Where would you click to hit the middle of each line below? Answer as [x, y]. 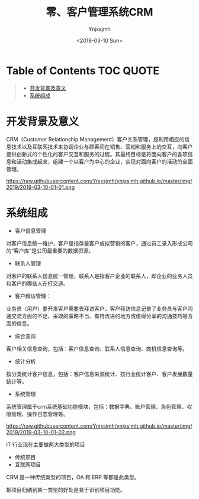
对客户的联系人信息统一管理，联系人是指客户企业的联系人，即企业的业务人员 [99, 276]
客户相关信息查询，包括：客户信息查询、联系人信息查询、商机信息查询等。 [97, 349]
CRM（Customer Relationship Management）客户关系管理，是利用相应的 [95, 139]
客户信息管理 [30, 230]
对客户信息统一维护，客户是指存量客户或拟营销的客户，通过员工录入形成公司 [99, 243]
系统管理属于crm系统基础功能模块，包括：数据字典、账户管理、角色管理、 [97, 406]
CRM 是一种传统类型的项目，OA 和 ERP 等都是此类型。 [73, 477]
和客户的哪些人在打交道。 [37, 283]
